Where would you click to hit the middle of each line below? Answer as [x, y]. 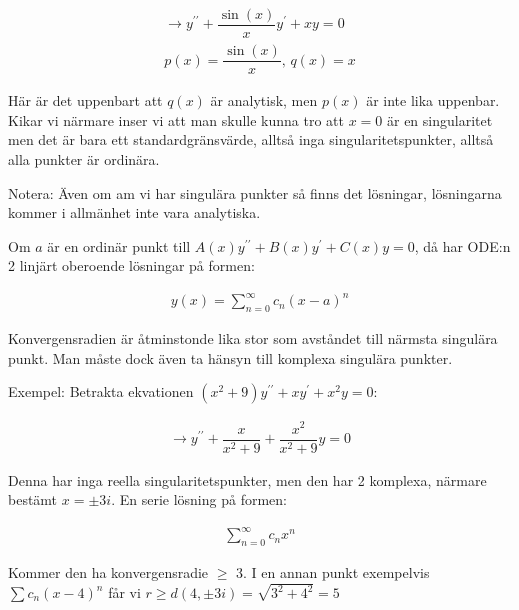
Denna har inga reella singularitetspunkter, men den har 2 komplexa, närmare [247, 479]
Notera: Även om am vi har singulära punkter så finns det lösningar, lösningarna [255, 192]
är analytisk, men [264, 100]
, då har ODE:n [462, 245]
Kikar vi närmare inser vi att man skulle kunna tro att [176, 119]
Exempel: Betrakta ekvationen [101, 391]
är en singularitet [439, 119]
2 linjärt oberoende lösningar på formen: [131, 265]
